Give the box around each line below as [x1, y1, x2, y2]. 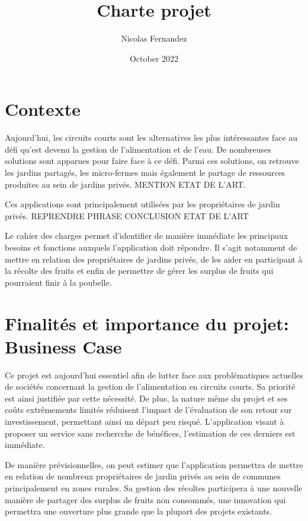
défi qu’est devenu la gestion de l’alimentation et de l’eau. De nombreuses [5, 143, 271, 155]
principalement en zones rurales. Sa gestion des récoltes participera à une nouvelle [5, 482, 303, 494]
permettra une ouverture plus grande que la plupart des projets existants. [5, 505, 272, 517]
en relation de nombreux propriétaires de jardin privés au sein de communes [5, 470, 281, 482]
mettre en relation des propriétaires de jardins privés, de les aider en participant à [5, 252, 303, 265]
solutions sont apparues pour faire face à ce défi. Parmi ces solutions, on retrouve [5, 154, 299, 167]
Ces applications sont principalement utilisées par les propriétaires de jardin [5, 198, 280, 210]
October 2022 [129, 52, 179, 64]
